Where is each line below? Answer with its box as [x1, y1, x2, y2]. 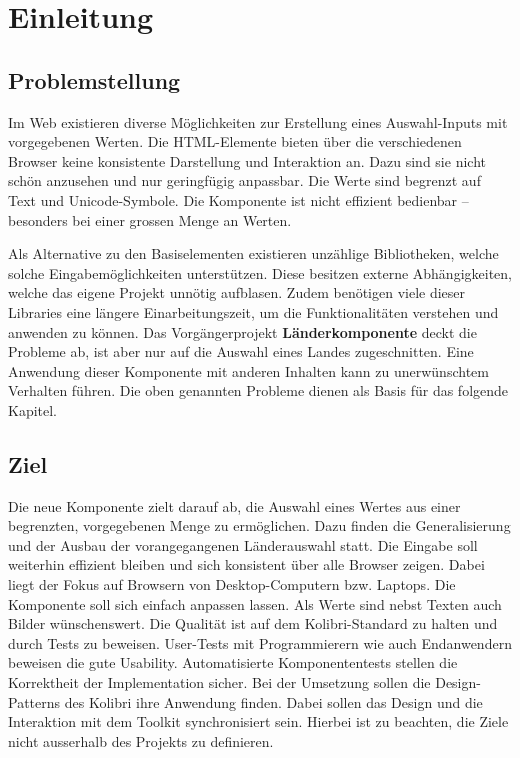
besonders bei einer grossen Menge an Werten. [8, 209, 292, 230]
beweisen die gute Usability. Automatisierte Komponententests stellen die [8, 652, 458, 673]
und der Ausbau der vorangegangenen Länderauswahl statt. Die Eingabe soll [8, 534, 478, 555]
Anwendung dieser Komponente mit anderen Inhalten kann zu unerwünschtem [8, 360, 489, 381]
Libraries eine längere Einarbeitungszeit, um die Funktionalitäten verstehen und [8, 301, 499, 322]
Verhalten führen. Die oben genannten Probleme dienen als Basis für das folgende [8, 380, 509, 401]
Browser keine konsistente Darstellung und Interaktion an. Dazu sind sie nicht [8, 150, 486, 171]
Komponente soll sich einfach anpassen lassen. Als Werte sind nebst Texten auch [8, 593, 502, 614]
